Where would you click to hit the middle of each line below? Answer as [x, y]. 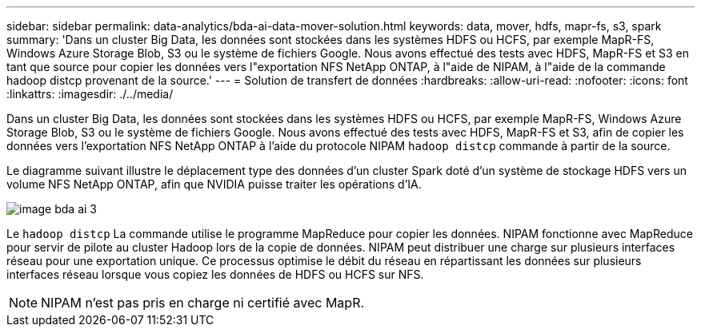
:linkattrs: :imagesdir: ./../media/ [90, 94]
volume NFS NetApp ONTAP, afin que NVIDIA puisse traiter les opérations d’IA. [214, 184]
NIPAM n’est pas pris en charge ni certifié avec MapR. [203, 303]
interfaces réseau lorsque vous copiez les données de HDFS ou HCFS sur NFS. [215, 274]
